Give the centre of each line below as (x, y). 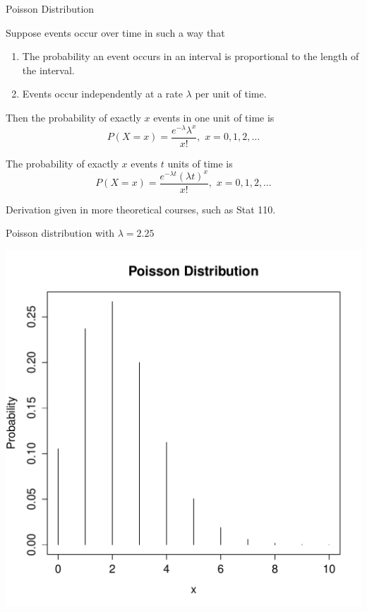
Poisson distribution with (60, 233)
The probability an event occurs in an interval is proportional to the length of (191, 56)
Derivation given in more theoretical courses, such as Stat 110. (141, 209)
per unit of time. (231, 94)
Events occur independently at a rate (102, 94)
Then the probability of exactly (73, 117)
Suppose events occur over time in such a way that (115, 32)
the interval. (48, 70)
